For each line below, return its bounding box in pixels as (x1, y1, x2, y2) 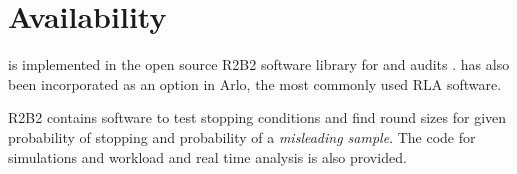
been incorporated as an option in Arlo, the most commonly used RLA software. (8, 73, 502, 94)
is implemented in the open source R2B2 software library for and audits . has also (8, 54, 510, 75)
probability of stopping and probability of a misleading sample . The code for (8, 126, 476, 147)
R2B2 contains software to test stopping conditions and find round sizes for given (8, 107, 507, 128)
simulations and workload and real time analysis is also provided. (8, 146, 407, 167)
